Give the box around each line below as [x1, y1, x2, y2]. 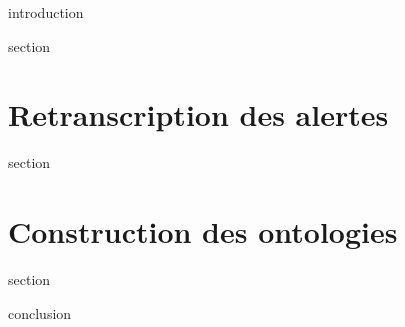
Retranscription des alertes [8, 94, 389, 135]
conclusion [8, 302, 72, 323]
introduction [8, 2, 84, 22]
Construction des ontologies [8, 211, 398, 252]
